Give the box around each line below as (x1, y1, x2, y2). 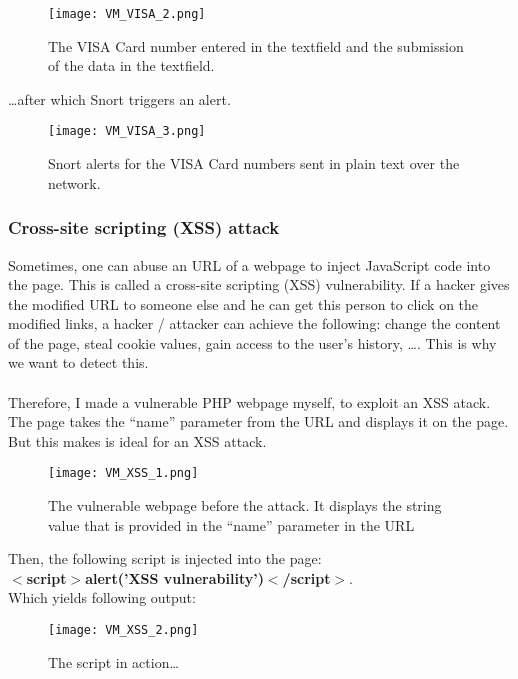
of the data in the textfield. (48, 55, 215, 76)
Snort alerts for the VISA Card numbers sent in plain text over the (48, 153, 460, 174)
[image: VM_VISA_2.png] (48, 7, 206, 21)
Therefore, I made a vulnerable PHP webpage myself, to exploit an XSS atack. (8, 391, 491, 412)
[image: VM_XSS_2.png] (48, 623, 199, 638)
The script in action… (48, 651, 179, 672)
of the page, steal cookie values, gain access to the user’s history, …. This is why (8, 332, 497, 353)
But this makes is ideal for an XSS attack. (8, 430, 267, 451)
